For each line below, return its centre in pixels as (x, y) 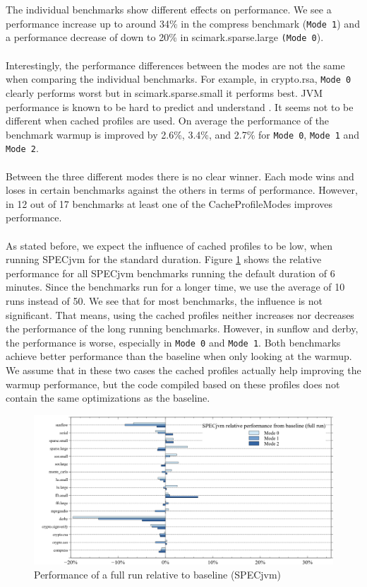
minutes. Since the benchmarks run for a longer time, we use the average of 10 (175, 287)
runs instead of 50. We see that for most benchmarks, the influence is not (164, 300)
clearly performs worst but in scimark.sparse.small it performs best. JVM (164, 92)
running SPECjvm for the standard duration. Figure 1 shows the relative (164, 259)
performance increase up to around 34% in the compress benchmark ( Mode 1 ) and (183, 23)
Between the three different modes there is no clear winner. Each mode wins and (180, 176)
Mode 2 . (22, 148)
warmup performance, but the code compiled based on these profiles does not (173, 384)
